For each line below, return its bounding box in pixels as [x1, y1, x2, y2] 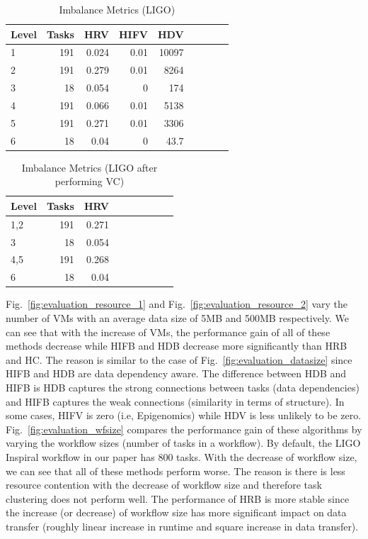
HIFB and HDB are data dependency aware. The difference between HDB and [6, 366, 347, 381]
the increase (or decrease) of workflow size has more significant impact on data [6, 505, 347, 520]
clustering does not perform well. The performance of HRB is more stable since [6, 491, 350, 506]
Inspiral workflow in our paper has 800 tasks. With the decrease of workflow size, [6, 449, 357, 464]
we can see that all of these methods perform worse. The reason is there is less [6, 463, 345, 478]
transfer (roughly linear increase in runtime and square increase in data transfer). [6, 518, 359, 533]
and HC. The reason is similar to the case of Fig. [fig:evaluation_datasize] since [6, 352, 352, 367]
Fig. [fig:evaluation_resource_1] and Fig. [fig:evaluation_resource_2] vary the [6, 296, 348, 311]
